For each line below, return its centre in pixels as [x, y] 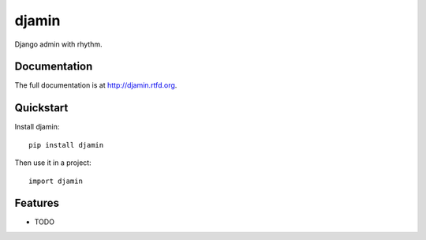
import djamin [56, 181]
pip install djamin [66, 145]
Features [37, 203]
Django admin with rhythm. [58, 44]
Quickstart [41, 108]
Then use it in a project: [53, 163]
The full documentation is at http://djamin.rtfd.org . [96, 85]
